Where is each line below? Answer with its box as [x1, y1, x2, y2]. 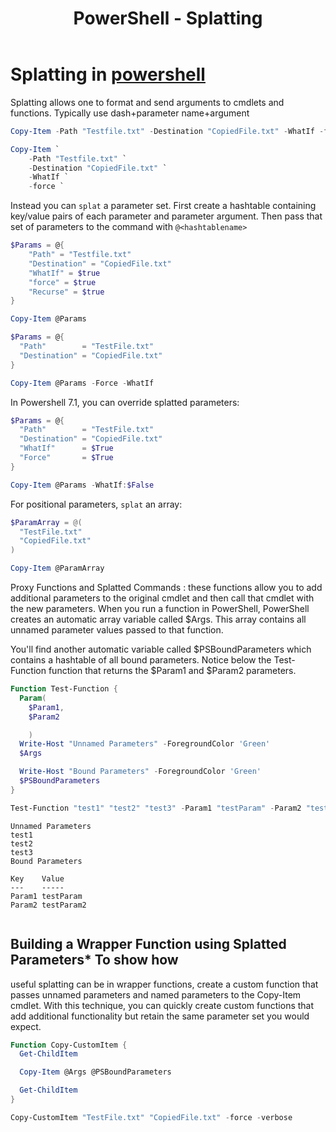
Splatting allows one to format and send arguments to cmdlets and [10, 96, 285, 108]
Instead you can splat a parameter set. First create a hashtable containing [10, 200, 317, 212]
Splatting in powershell [10, 63, 206, 86]
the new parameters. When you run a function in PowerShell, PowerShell [10, 603, 310, 615]
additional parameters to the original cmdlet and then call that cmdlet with [10, 592, 315, 604]
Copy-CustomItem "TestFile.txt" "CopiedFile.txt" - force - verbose [10, 1112, 293, 1122]
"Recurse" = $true [28, 287, 105, 297]
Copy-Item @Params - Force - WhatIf [10, 378, 155, 388]
